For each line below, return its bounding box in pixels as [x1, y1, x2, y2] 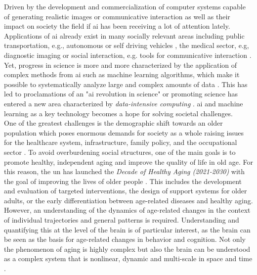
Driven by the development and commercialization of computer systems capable [4, 1, 246, 11]
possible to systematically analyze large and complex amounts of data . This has [4, 79, 248, 89]
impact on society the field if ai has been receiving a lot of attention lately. [4, 21, 230, 31]
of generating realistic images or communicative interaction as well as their [4, 11, 230, 21]
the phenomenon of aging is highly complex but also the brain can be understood [4, 243, 251, 254]
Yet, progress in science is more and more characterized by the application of [4, 59, 237, 70]
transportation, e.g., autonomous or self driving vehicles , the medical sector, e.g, [4, 40, 249, 50]
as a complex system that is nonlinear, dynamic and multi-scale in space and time [4, 253, 253, 264]
